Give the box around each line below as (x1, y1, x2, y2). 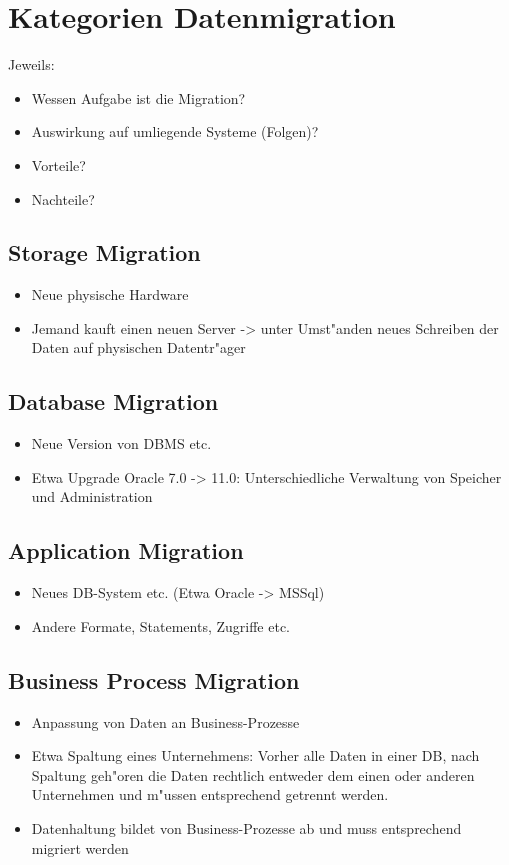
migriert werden (31, 837, 129, 858)
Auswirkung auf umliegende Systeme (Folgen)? (31, 121, 319, 142)
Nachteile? (31, 188, 95, 209)
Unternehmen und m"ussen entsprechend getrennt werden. (31, 784, 389, 805)
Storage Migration (8, 237, 201, 268)
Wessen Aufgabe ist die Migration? (31, 87, 246, 108)
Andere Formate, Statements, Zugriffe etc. (31, 615, 290, 636)
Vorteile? (31, 154, 86, 175)
